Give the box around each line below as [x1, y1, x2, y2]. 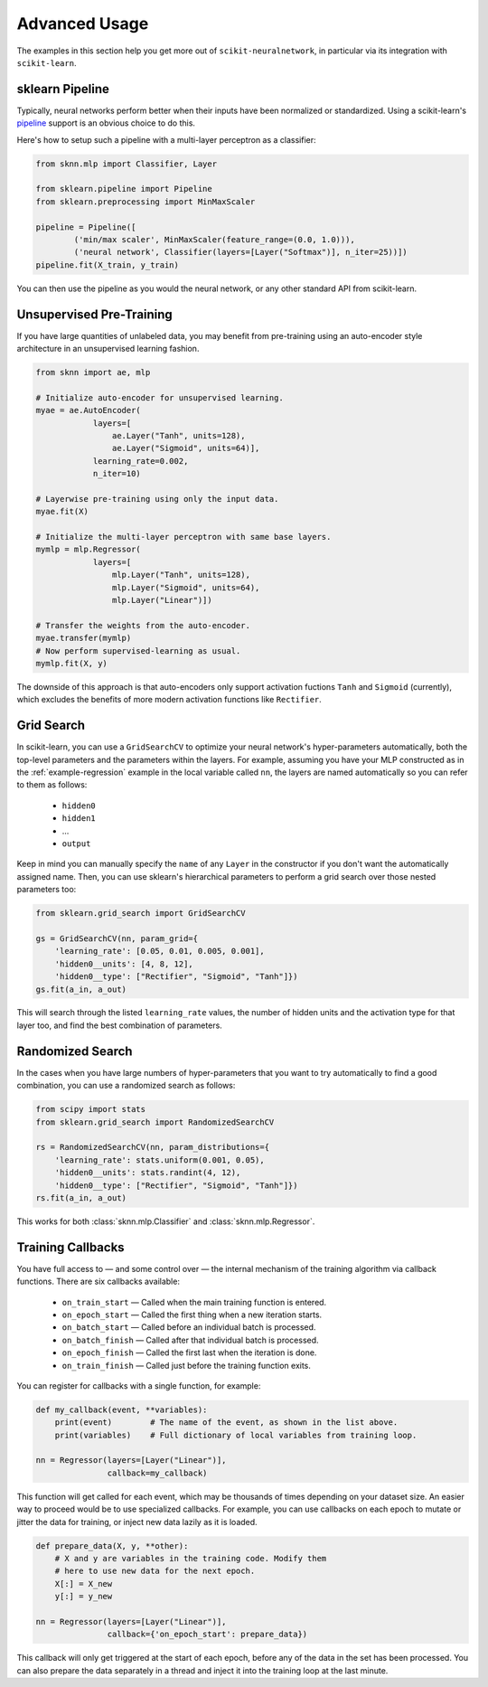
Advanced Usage [16, 14, 149, 33]
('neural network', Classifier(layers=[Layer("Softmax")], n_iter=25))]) [73, 247, 408, 258]
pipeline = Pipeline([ [35, 221, 136, 232]
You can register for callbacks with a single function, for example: [16, 1380, 261, 1391]
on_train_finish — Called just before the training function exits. [61, 1360, 312, 1371]
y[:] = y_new [54, 1591, 113, 1602]
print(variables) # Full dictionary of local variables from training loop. [54, 1429, 418, 1440]
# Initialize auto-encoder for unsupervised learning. [35, 392, 284, 402]
